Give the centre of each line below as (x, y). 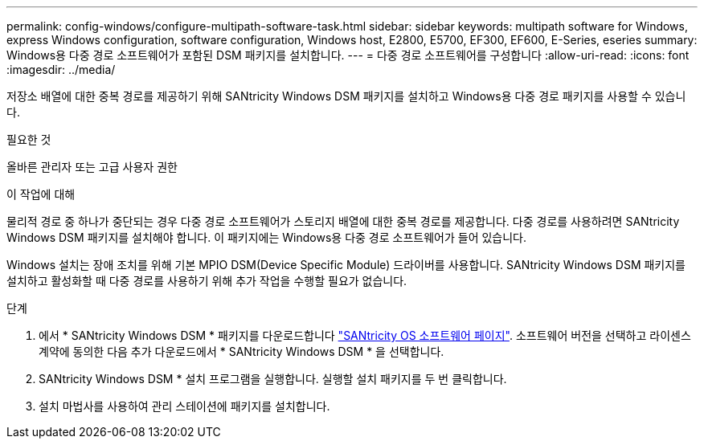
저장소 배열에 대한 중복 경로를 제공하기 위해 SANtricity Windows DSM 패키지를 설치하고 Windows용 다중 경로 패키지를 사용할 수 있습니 (346, 96)
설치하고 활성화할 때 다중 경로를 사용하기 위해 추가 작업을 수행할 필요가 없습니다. (207, 281)
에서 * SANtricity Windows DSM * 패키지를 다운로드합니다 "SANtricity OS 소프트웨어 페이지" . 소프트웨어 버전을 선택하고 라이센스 (365, 335)
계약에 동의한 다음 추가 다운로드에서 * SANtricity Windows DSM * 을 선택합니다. (241, 351)
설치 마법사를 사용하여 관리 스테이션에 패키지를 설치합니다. (184, 406)
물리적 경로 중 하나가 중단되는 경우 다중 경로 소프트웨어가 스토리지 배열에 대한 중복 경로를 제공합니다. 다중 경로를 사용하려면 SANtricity (343, 221)
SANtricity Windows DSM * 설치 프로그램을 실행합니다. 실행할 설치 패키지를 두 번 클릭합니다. (273, 379)
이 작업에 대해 (41, 194)
